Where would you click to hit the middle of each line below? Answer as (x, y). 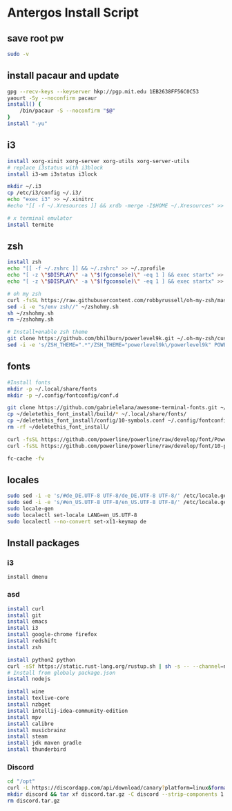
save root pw (36, 38)
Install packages (43, 543)
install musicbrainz (37, 730)
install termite (30, 225)
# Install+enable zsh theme (48, 332)
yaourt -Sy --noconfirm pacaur (52, 98)
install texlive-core (38, 698)
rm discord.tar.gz (33, 801)
